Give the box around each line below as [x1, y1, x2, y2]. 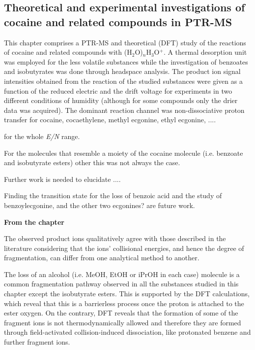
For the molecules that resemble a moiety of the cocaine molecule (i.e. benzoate [4, 147, 243, 158]
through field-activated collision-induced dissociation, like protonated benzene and [4, 327, 251, 337]
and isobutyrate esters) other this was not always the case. [4, 157, 180, 168]
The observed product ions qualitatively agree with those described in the [4, 233, 226, 244]
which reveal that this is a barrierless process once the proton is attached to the [4, 298, 244, 308]
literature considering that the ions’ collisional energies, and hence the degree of [4, 243, 244, 253]
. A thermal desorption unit [163, 47, 247, 57]
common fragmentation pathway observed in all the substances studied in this [4, 279, 239, 289]
